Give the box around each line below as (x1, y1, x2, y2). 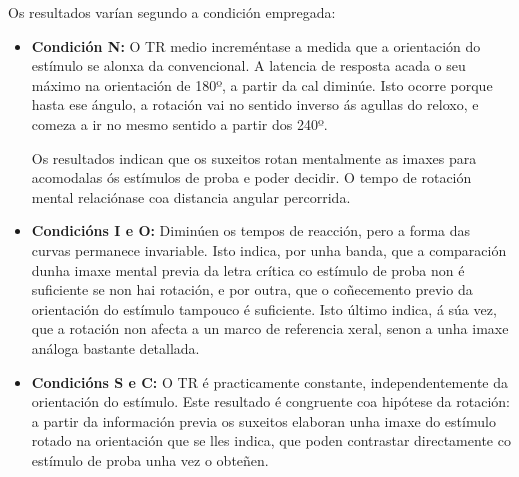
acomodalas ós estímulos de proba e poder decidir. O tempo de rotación (31, 167, 472, 188)
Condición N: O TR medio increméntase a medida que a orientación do (31, 35, 481, 56)
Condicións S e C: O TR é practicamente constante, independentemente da (31, 371, 508, 392)
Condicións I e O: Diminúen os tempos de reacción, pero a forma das (31, 220, 471, 241)
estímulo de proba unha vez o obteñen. (31, 449, 269, 470)
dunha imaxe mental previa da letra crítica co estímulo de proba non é (31, 259, 465, 280)
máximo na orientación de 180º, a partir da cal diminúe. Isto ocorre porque (31, 74, 493, 95)
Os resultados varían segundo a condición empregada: (8, 2, 336, 22)
